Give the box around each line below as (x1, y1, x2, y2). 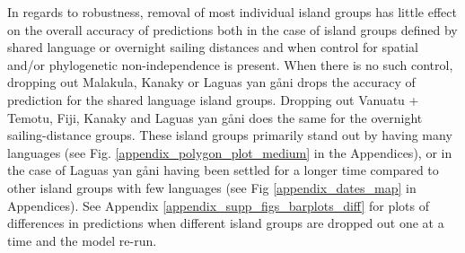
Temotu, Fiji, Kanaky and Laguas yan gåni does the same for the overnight (7, 108, 423, 126)
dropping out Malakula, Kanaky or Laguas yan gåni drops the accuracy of (7, 73, 416, 92)
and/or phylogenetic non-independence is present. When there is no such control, (7, 55, 453, 74)
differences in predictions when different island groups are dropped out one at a (7, 214, 444, 232)
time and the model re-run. (7, 231, 157, 249)
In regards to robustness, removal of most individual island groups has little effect (7, 3, 457, 21)
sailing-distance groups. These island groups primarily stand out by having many (7, 126, 452, 144)
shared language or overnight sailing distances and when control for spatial (7, 38, 418, 57)
